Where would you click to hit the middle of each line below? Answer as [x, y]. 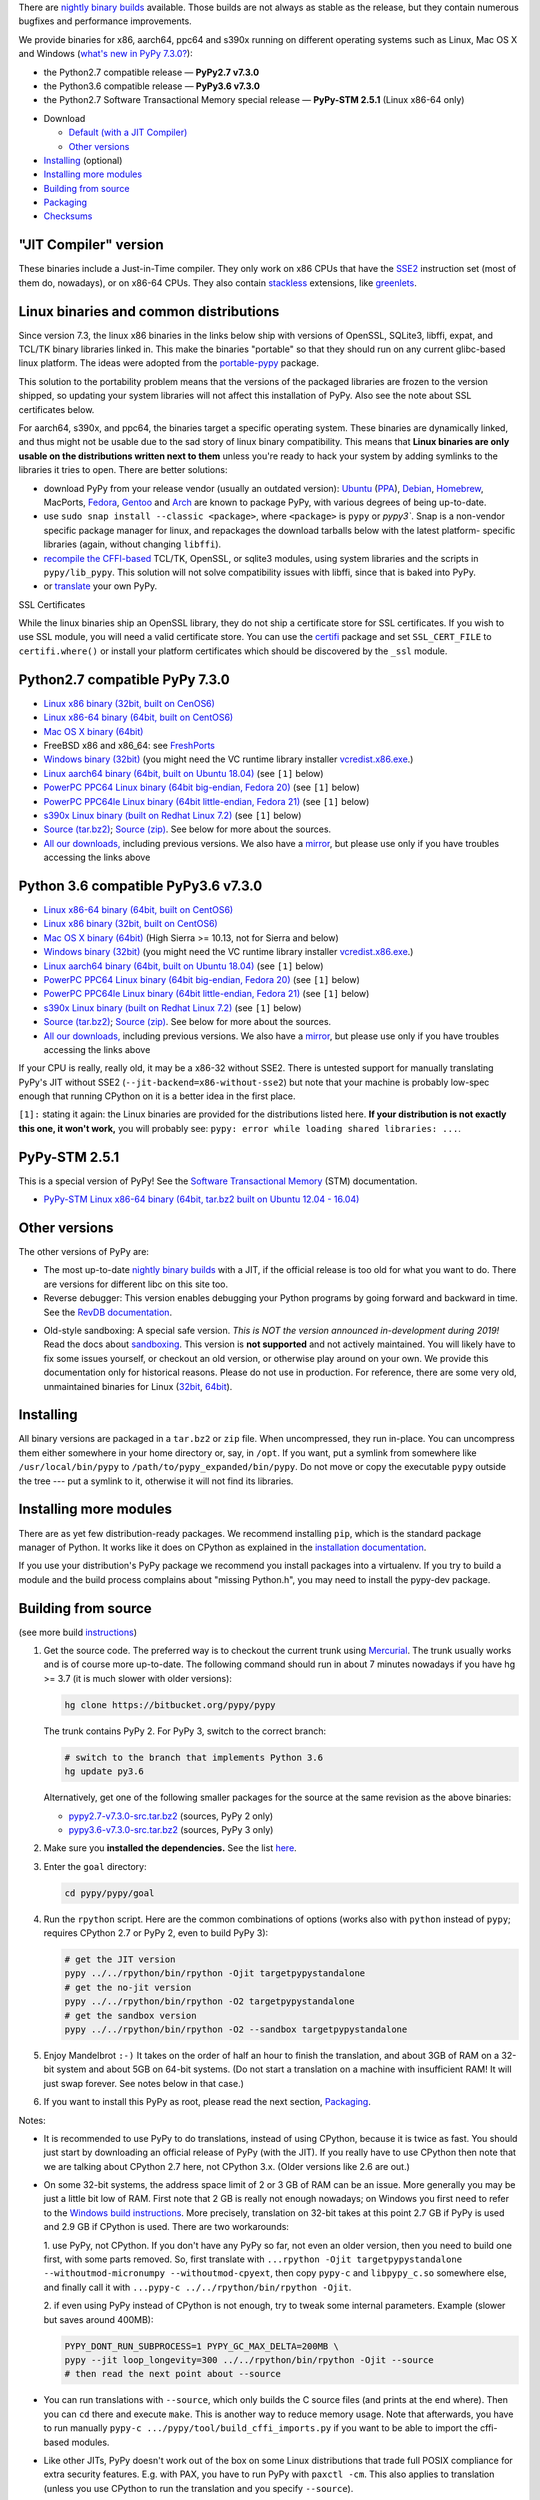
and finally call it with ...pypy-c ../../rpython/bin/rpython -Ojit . [197, 2287]
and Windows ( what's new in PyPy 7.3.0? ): [106, 54]
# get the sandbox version [130, 2015]
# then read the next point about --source [173, 2374]
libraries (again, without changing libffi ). [132, 544]
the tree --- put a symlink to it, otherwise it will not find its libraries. [156, 1481]
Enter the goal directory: [95, 1866]
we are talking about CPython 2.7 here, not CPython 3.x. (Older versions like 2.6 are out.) [226, 2166]
